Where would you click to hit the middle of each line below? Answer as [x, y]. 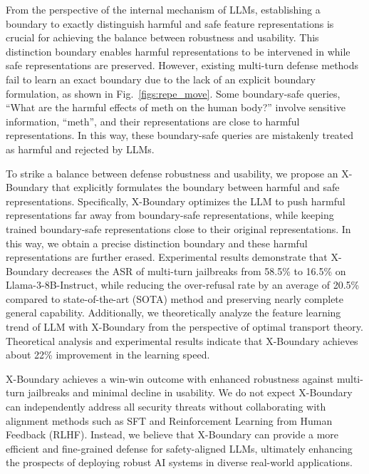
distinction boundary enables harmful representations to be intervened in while [178, 51]
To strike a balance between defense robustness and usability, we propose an [172, 173]
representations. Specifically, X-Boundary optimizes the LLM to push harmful [176, 201]
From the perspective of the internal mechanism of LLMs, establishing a [163, 9]
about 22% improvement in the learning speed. [108, 355]
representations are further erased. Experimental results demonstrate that [167, 257]
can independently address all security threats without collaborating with [166, 407]
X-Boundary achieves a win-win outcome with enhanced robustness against [170, 378]
